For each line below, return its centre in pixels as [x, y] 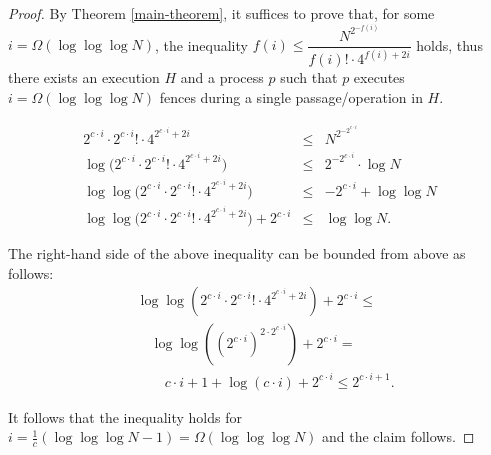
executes [379, 77]
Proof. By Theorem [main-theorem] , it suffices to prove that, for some [221, 13]
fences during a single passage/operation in [291, 96]
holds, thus [449, 44]
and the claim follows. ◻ [398, 436]
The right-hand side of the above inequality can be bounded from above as [237, 253]
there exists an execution [84, 77]
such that [309, 77]
